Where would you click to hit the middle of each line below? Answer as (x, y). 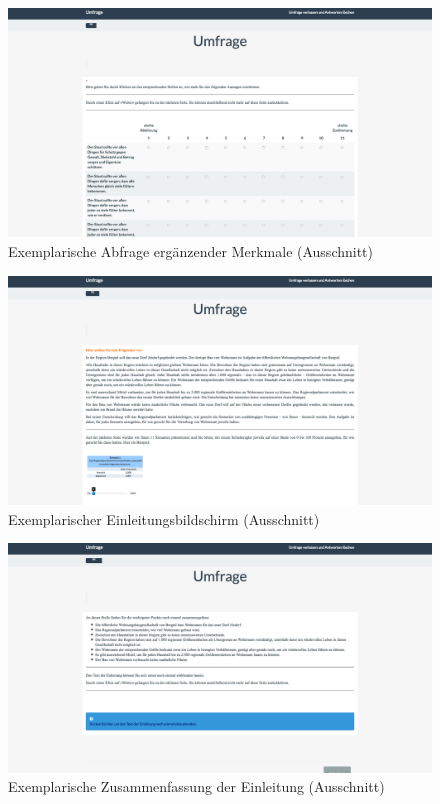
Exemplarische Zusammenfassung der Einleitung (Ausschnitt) (196, 786)
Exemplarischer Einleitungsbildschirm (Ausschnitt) (164, 518)
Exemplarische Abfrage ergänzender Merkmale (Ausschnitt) (191, 250)
